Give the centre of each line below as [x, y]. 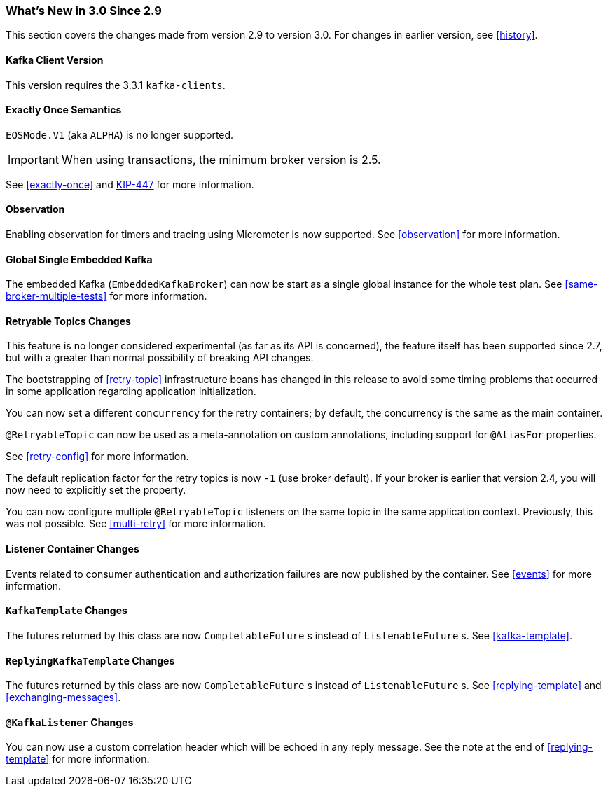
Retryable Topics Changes [68, 321]
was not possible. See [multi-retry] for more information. [136, 524]
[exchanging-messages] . [63, 697]
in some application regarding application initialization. [131, 391]
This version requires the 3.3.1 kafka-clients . [116, 85]
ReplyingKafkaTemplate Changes [90, 660]
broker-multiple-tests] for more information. [106, 296]
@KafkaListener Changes [70, 722]
